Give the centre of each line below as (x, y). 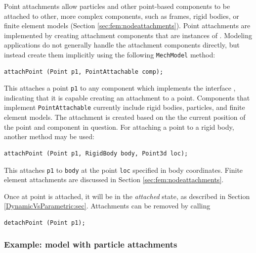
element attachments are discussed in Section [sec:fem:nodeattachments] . (114, 179)
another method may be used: (49, 136)
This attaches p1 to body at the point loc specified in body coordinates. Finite (124, 170)
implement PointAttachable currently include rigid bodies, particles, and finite (125, 107)
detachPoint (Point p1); (45, 223)
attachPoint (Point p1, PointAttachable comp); (84, 72)
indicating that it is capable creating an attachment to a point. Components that (127, 97)
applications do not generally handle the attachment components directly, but (122, 45)
